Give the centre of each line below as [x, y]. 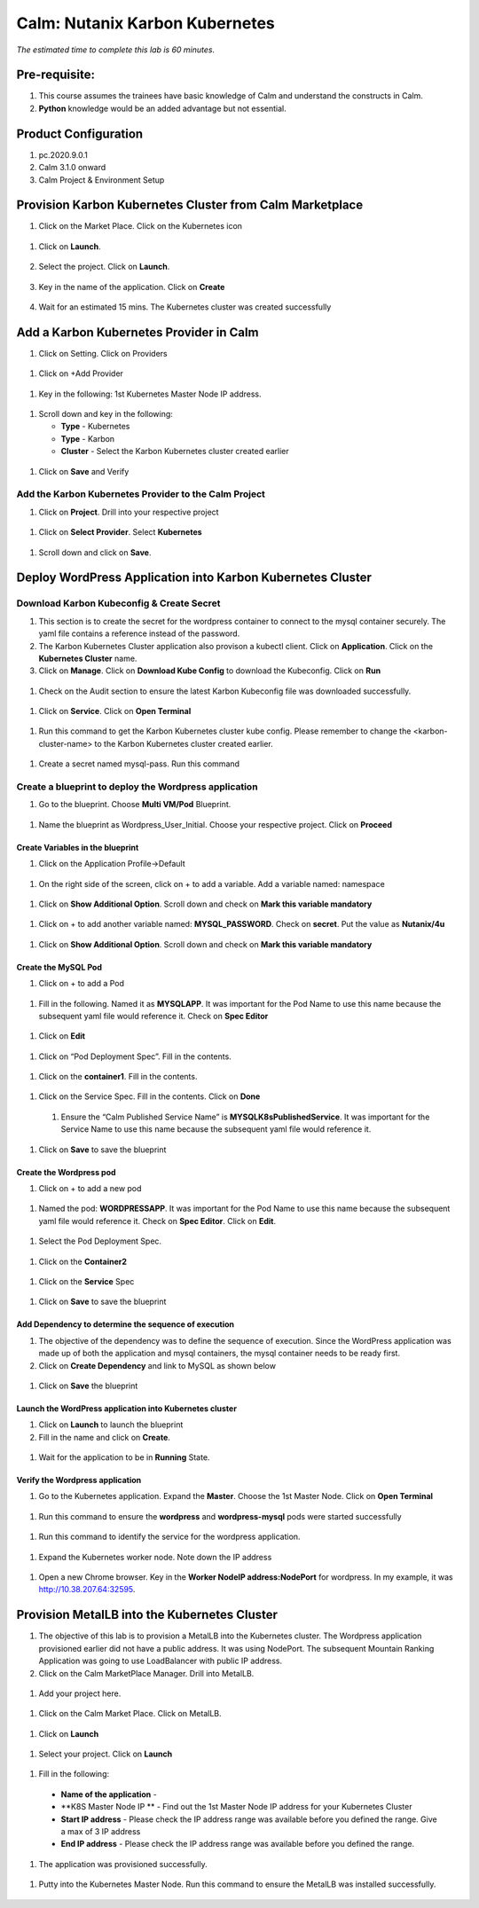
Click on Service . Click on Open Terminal [115, 711]
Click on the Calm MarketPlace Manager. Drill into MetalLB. [146, 1673]
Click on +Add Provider [81, 373]
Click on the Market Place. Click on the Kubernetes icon [141, 226]
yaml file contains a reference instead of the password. [139, 633]
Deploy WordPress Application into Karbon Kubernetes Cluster [194, 578]
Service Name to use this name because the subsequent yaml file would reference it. [216, 1129]
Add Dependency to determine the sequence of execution [126, 1324]
